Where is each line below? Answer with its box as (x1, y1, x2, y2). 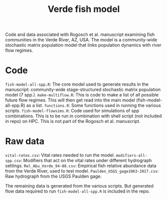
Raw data (5, 136, 45, 147)
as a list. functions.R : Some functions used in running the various (26, 102, 161, 108)
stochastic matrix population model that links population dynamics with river (5, 42, 162, 48)
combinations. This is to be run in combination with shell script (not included (5, 113, 162, 119)
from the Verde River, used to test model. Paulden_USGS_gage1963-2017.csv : (5, 168, 159, 174)
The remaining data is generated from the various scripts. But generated (5, 183, 154, 189)
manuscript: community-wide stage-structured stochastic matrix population (5, 87, 161, 93)
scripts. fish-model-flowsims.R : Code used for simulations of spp (5, 108, 140, 114)
